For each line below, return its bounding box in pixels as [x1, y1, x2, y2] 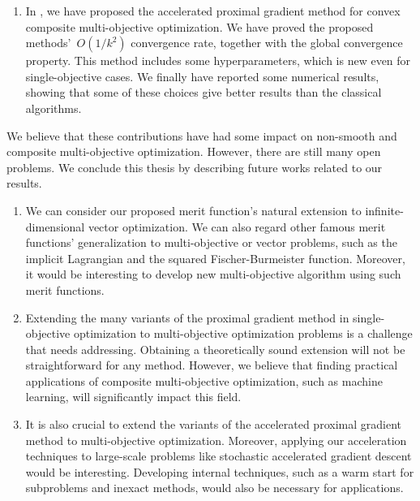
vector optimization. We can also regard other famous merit [88, 218, 386, 235]
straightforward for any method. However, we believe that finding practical [25, 356, 398, 374]
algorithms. [25, 99, 82, 116]
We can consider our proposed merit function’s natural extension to [25, 201, 362, 218]
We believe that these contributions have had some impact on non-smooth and [6, 127, 397, 144]
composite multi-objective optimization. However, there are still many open [6, 143, 381, 160]
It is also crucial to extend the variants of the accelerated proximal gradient [25, 416, 401, 433]
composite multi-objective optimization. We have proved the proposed [25, 18, 374, 35]
